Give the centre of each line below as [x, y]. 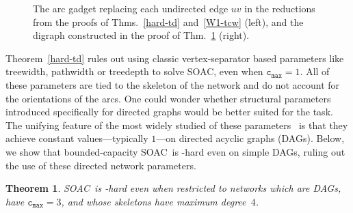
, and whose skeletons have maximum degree [154, 201]
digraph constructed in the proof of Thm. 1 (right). [141, 35]
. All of [315, 71]
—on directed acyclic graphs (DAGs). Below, [250, 138]
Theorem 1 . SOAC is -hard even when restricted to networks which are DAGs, [173, 188]
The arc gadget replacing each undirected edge [131, 8]
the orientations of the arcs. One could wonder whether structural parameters [168, 98]
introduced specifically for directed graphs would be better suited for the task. [169, 112]
